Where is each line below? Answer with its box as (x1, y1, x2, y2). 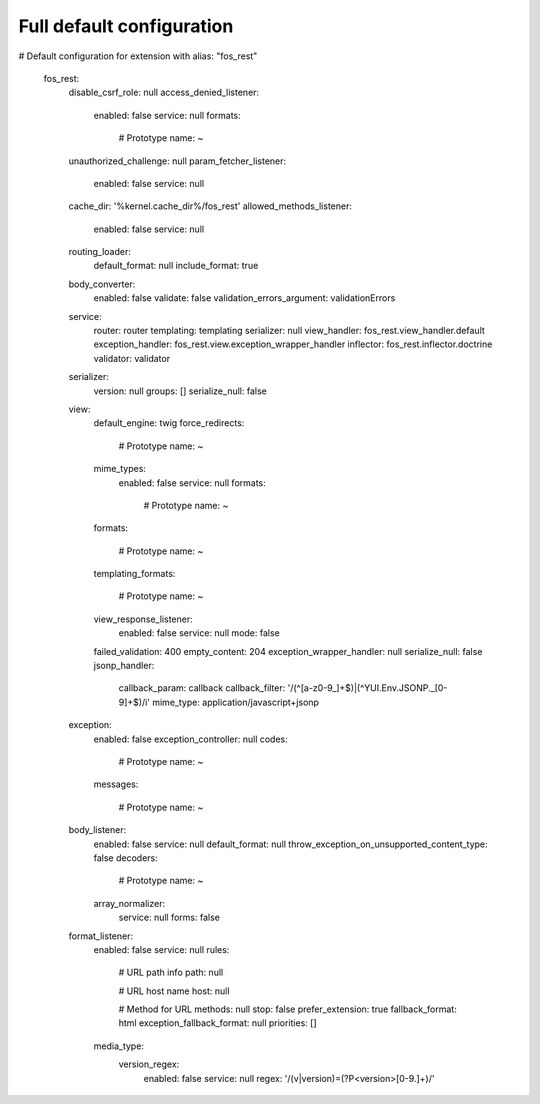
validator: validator (93, 352, 170, 364)
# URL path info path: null (118, 966, 224, 979)
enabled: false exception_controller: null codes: (93, 733, 289, 745)
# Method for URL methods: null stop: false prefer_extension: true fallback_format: (118, 1003, 457, 1015)
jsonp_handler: (93, 660, 155, 672)
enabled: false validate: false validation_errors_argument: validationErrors (93, 292, 396, 304)
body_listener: (68, 824, 127, 836)
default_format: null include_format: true (93, 260, 259, 272)
